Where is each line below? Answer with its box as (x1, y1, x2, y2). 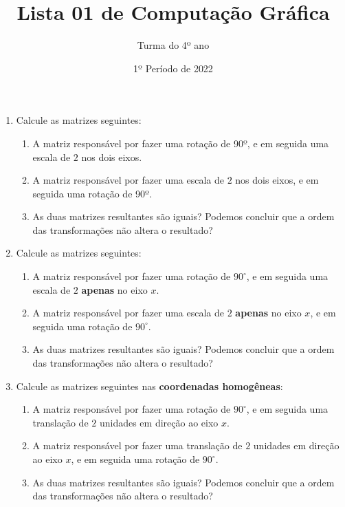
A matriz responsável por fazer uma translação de (32, 438, 243, 453)
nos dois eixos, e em (235, 173, 319, 187)
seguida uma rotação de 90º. (32, 186, 152, 200)
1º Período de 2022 (133, 61, 213, 75)
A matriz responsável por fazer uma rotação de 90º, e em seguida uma (32, 136, 329, 150)
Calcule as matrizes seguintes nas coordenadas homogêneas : (16, 378, 283, 393)
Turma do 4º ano (137, 38, 210, 52)
